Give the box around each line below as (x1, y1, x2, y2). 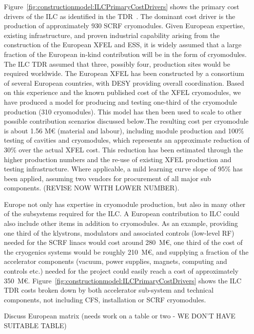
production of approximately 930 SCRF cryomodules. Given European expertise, (4, 20, 245, 31)
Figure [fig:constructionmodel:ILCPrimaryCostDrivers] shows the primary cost (4, 1, 239, 11)
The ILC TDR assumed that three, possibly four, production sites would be (4, 58, 230, 69)
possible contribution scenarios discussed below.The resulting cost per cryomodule (4, 116, 249, 126)
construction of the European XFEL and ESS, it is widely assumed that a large (4, 39, 242, 50)
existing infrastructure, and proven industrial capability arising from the (4, 30, 220, 40)
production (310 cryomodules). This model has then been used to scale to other (4, 106, 242, 116)
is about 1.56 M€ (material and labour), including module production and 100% (4, 125, 244, 135)
